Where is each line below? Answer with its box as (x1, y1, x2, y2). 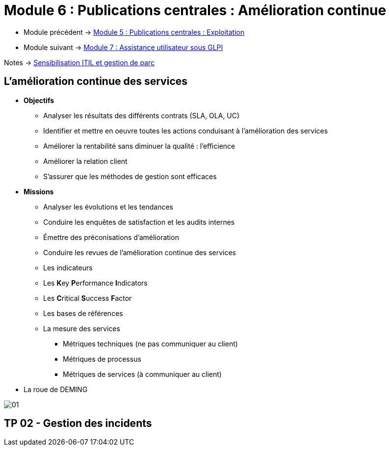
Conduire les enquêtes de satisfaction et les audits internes (43, 217, 235, 226)
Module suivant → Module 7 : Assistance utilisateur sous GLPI (24, 43, 223, 52)
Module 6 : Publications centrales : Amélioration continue (4, 2, 387, 19)
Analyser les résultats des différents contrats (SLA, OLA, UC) (43, 111, 240, 120)
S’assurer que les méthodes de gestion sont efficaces (43, 172, 217, 181)
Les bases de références (43, 309, 123, 318)
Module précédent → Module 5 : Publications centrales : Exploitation (24, 27, 245, 36)
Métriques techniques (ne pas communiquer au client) (63, 339, 238, 348)
